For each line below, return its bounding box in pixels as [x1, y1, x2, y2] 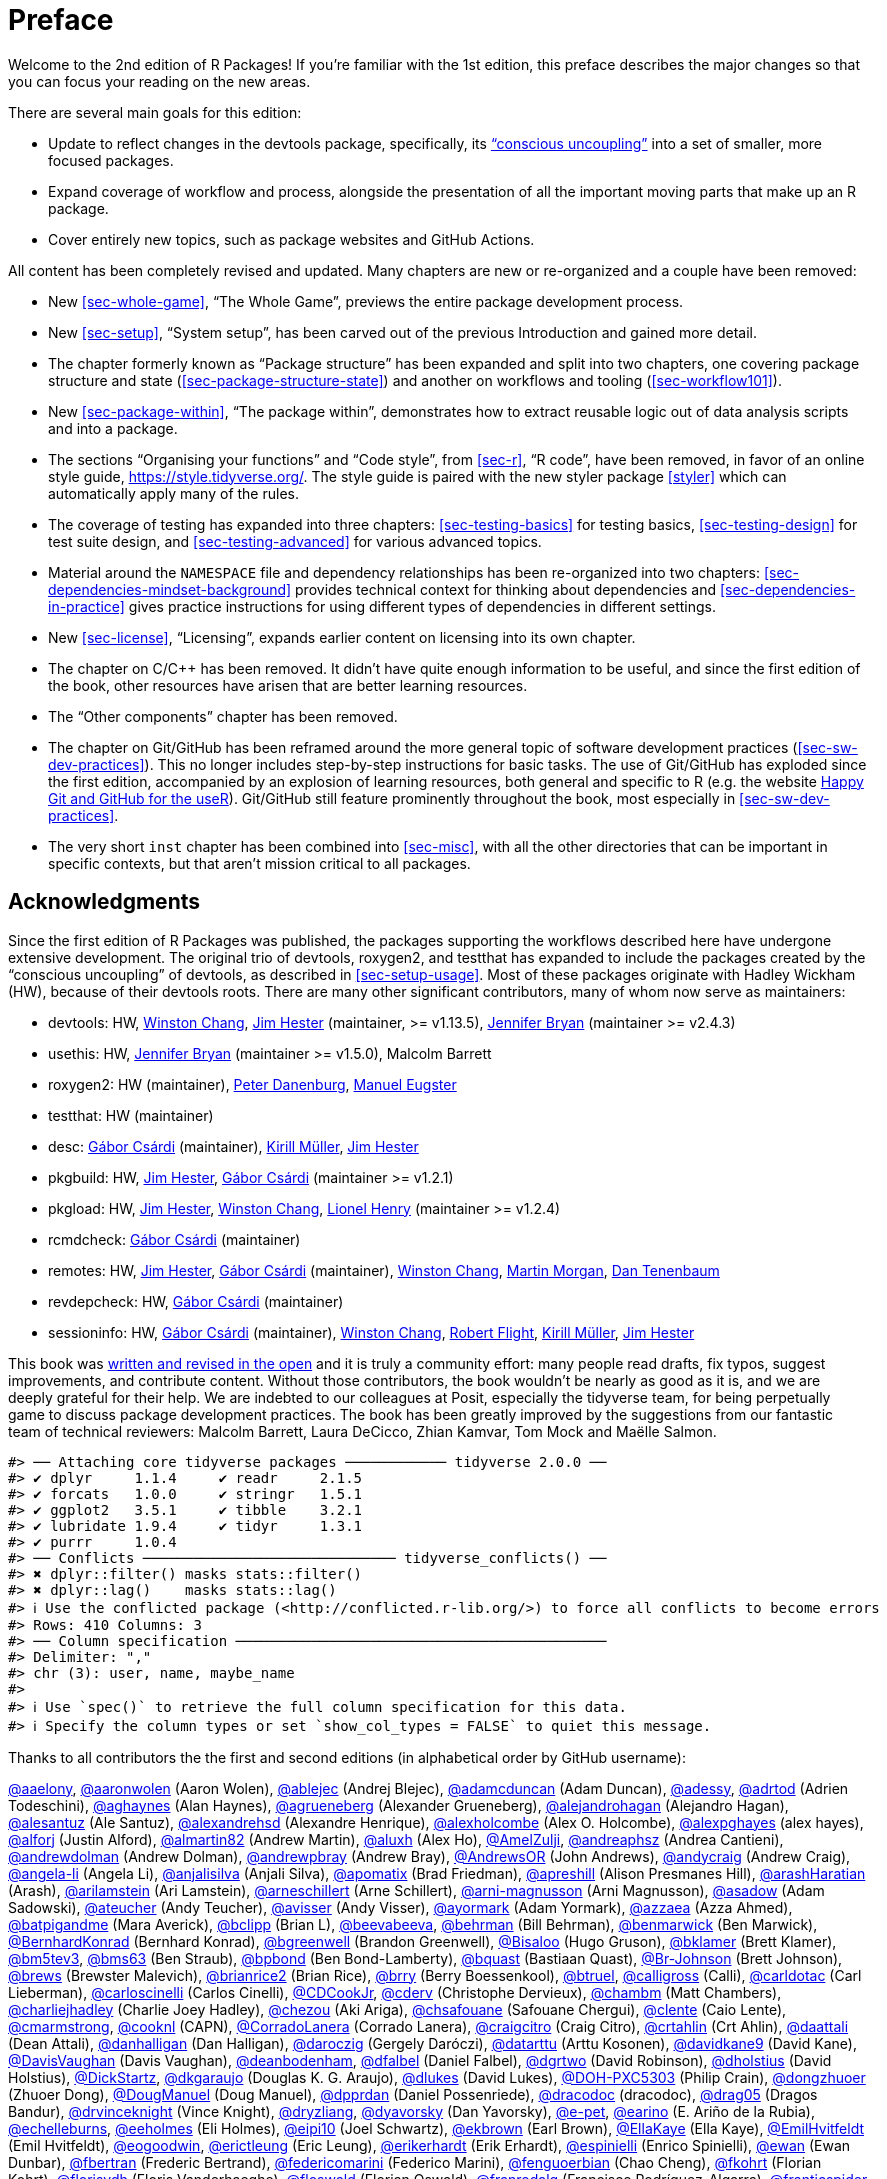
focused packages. [48, 151, 174, 169]
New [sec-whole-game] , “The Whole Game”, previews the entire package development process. [48, 292, 684, 310]
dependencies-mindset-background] [48, 580, 292, 598]
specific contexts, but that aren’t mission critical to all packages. [48, 854, 471, 872]
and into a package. [48, 419, 178, 437]
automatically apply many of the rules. [48, 484, 299, 502]
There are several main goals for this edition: [8, 103, 302, 121]
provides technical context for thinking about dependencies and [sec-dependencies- [295, 580, 856, 598]
